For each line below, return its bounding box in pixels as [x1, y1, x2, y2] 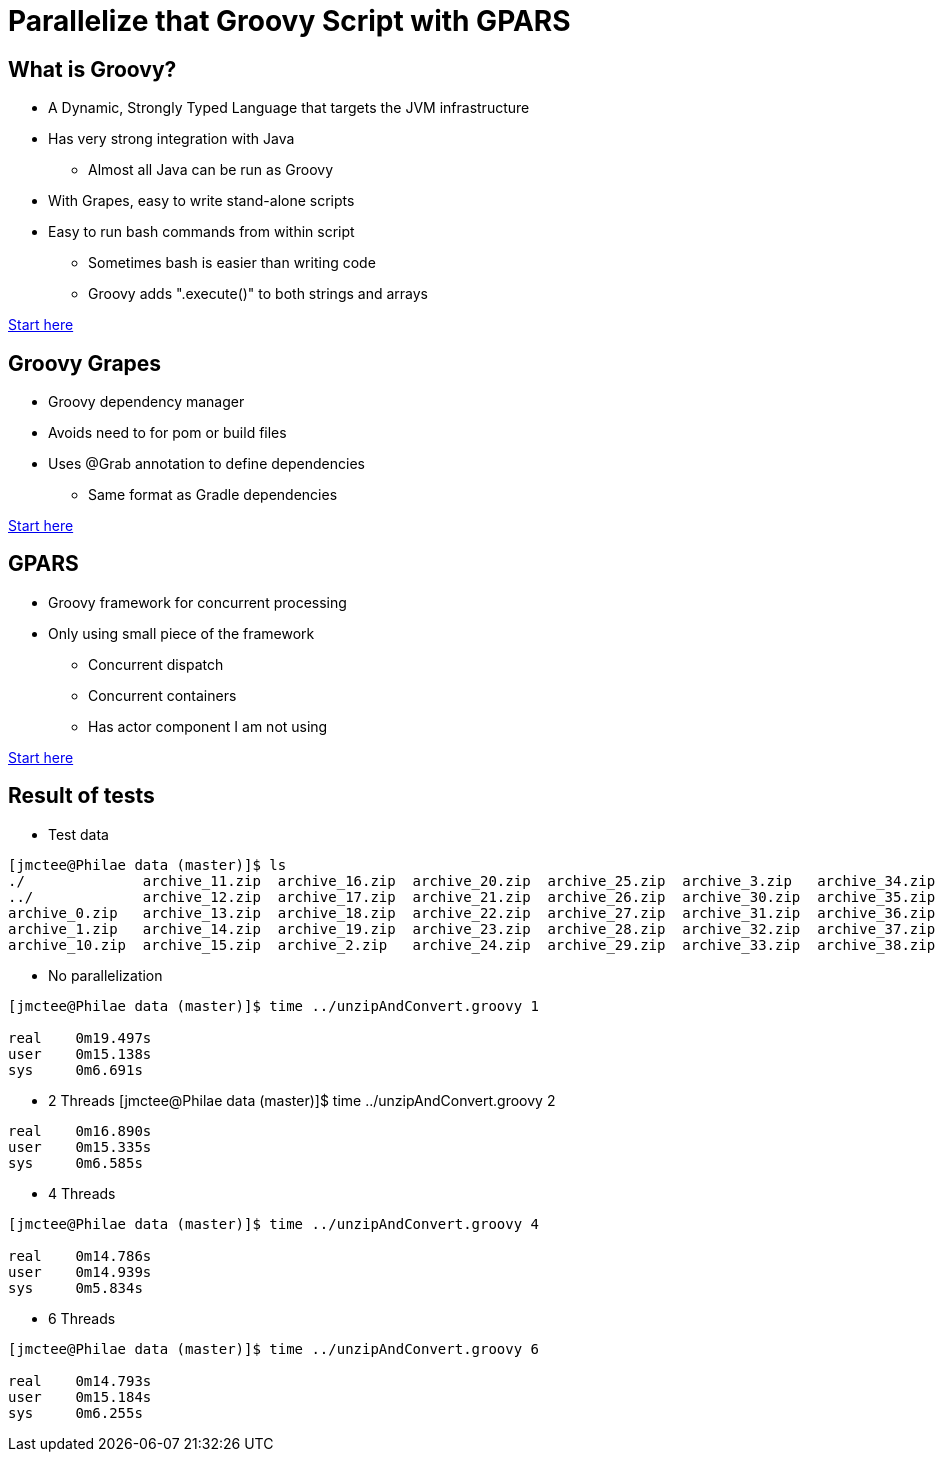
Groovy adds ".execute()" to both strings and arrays [88, 285, 428, 303]
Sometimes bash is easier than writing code [88, 254, 376, 272]
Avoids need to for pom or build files [48, 424, 287, 442]
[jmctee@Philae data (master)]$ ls [8, 856, 287, 873]
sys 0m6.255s [8, 1404, 143, 1421]
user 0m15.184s [8, 1388, 152, 1405]
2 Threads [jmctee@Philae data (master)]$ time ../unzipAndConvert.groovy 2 [48, 1091, 556, 1109]
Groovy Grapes [8, 350, 162, 376]
